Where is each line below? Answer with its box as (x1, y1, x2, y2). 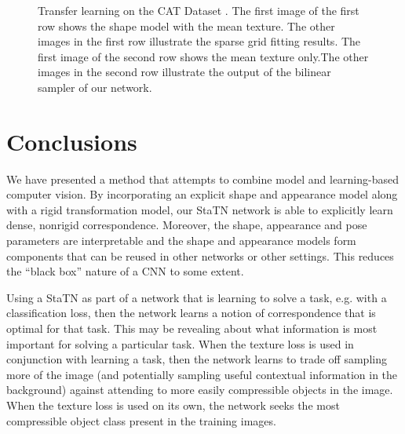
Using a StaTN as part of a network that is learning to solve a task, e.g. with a (6, 289, 387, 305)
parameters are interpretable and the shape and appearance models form (6, 232, 356, 249)
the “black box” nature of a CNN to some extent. (6, 263, 244, 279)
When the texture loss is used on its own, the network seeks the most (6, 397, 340, 413)
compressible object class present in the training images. (6, 412, 276, 429)
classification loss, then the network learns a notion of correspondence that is (6, 305, 376, 321)
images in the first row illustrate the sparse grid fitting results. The (38, 33, 361, 49)
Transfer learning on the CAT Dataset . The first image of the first (38, 2, 359, 18)
